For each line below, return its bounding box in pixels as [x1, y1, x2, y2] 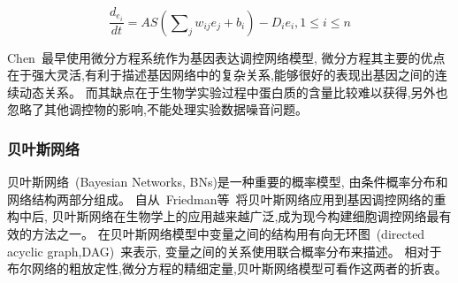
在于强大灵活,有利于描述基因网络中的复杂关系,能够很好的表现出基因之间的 [7, 65, 435, 84]
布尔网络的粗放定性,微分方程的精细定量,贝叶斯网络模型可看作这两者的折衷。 [7, 259, 447, 278]
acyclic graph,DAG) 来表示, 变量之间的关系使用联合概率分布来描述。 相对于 [7, 241, 442, 260]
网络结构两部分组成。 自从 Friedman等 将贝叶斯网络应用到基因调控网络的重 [7, 189, 447, 208]
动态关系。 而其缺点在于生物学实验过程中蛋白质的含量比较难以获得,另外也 [19, 82, 448, 101]
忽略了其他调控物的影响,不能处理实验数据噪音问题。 [7, 100, 308, 119]
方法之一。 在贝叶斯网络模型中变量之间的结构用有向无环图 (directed [31, 224, 425, 242]
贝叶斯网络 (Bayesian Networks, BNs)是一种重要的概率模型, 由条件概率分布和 [7, 172, 448, 191]
